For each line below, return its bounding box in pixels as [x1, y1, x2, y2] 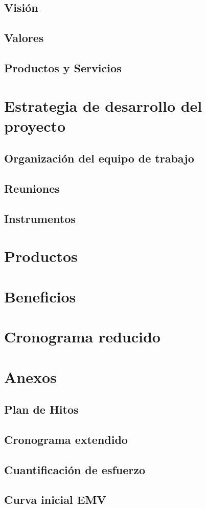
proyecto [4, 115, 66, 136]
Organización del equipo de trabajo [4, 150, 194, 166]
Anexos [4, 366, 57, 387]
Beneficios [4, 286, 76, 307]
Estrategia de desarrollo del [4, 95, 202, 116]
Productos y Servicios [4, 59, 122, 75]
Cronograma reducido [4, 326, 161, 347]
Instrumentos [4, 210, 76, 226]
